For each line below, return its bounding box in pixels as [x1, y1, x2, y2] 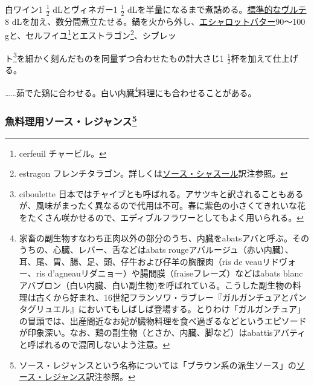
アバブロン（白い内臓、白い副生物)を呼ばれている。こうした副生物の [19, 279, 293, 292]
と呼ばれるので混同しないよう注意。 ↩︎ [19, 338, 170, 350]
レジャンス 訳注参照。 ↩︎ [44, 370, 135, 383]
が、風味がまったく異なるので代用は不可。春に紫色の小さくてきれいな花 [19, 199, 306, 212]
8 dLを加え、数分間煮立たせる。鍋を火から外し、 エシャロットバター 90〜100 [5, 15, 306, 27]
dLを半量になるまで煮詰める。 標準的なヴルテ [127, 3, 307, 15]
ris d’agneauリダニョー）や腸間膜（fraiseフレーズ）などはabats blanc [36, 267, 303, 280]
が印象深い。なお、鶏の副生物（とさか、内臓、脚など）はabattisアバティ [19, 326, 306, 339]
